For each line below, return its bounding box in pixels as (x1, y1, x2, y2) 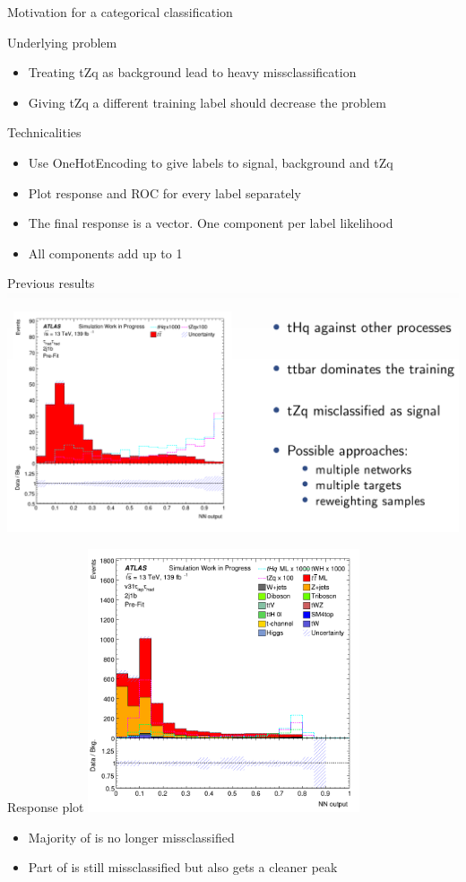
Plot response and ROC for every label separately (28, 183, 301, 202)
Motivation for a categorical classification (7, 3, 233, 21)
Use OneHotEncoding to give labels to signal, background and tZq (28, 153, 393, 171)
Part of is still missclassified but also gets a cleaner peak (28, 858, 338, 877)
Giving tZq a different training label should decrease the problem (28, 92, 386, 111)
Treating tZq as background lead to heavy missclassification (28, 63, 357, 82)
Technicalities (7, 123, 82, 142)
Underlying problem (7, 32, 117, 51)
